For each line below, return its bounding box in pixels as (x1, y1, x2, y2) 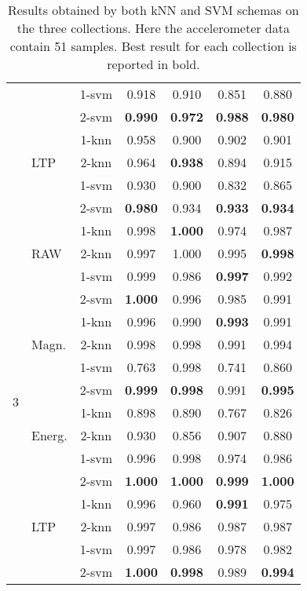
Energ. (31, 426, 68, 444)
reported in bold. (107, 55, 200, 73)
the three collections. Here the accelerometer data (16, 19, 290, 37)
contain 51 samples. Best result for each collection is (9, 37, 297, 55)
